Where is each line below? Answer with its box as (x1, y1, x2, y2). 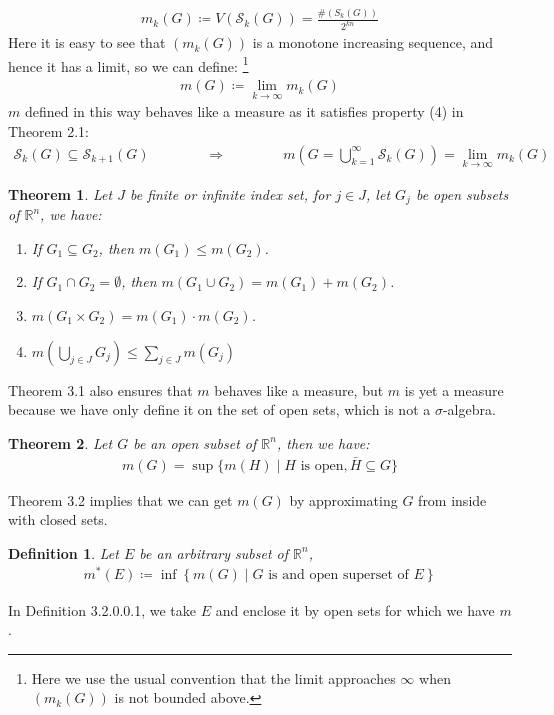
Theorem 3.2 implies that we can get (8, 489, 233, 510)
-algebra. (442, 399, 496, 420)
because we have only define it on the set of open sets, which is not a (8, 399, 431, 420)
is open (300, 458, 344, 473)
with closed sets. (8, 509, 108, 530)
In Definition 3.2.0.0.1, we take (8, 599, 197, 620)
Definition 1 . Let (8, 542, 119, 563)
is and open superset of (268, 568, 409, 583)
